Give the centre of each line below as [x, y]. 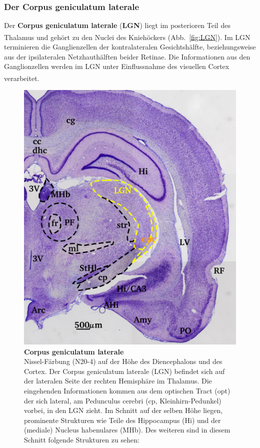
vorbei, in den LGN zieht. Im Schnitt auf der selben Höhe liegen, [123, 410]
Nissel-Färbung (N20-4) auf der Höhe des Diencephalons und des [123, 361]
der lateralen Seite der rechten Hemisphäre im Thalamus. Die [118, 381]
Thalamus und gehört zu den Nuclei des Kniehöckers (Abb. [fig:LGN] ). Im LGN [127, 37]
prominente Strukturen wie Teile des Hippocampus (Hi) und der [122, 420]
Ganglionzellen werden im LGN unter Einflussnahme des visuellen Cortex [117, 66]
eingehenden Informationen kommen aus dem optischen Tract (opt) [127, 391]
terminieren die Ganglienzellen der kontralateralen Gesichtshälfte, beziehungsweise [130, 47]
